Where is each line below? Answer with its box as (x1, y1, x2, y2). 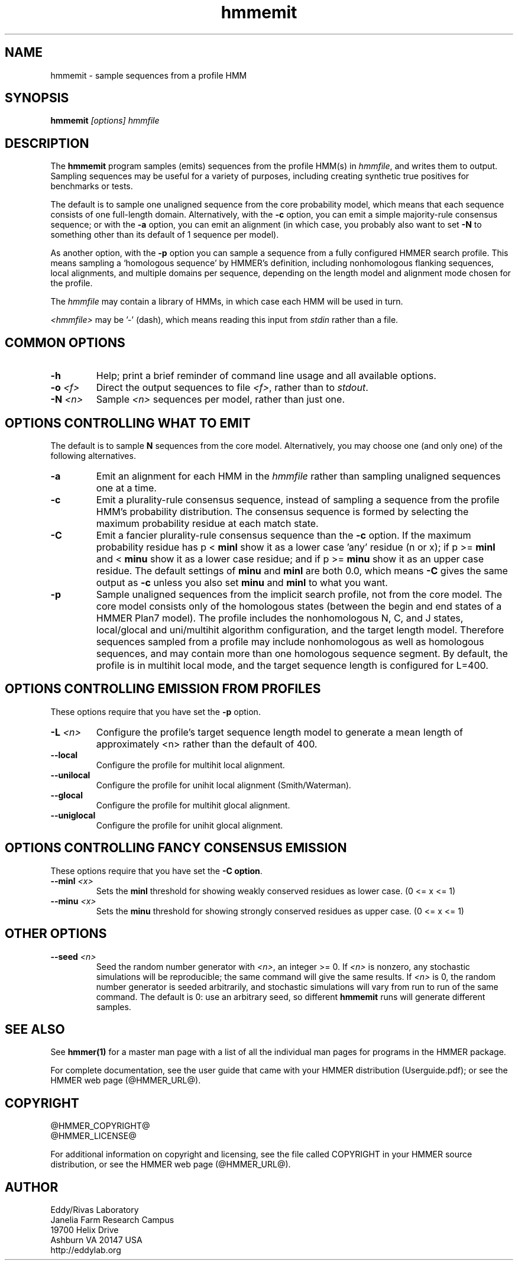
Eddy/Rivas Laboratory (50, 1205, 139, 1215)
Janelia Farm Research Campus (50, 1215, 174, 1225)
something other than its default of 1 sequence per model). (50, 229, 279, 240)
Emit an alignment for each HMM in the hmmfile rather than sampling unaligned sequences (96, 470, 501, 482)
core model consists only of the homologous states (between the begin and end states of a (96, 600, 502, 612)
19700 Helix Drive (50, 1225, 119, 1235)
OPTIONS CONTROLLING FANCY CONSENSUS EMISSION (5, 840, 347, 856)
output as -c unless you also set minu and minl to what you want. (96, 576, 388, 588)
